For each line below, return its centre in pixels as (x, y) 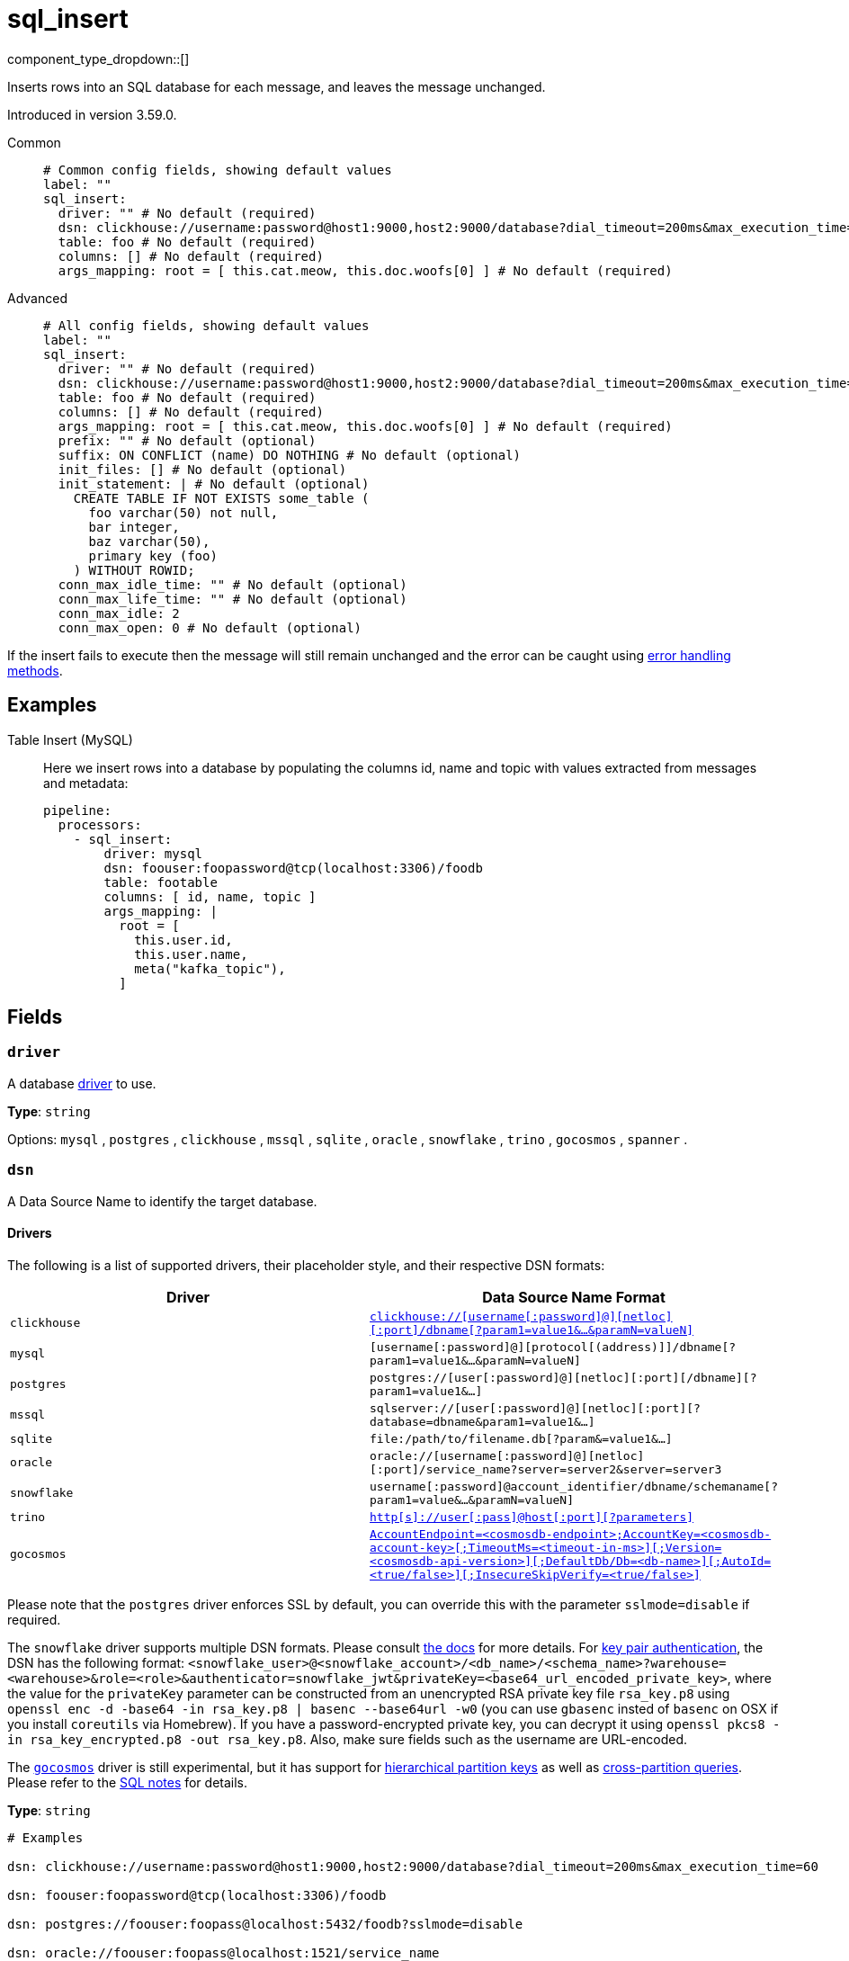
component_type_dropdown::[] (98, 58)
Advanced (37, 298)
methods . (35, 670)
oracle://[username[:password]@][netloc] (507, 1455)
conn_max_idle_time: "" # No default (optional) (232, 584)
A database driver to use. (82, 1083)
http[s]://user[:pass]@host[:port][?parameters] (532, 1517)
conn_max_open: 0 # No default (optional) (210, 627)
